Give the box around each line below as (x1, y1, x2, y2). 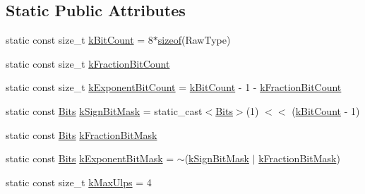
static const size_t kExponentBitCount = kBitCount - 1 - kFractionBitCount (6, 80, 342, 95)
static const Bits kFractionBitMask (6, 127, 157, 142)
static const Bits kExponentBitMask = (6, 151, 174, 166)
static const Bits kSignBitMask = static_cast (6, 103, 203, 118)
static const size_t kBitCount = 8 (6, 32, 153, 47)
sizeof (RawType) (157, 32, 231, 47)
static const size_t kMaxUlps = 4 (6, 174, 152, 189)
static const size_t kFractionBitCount (6, 56, 170, 71)
